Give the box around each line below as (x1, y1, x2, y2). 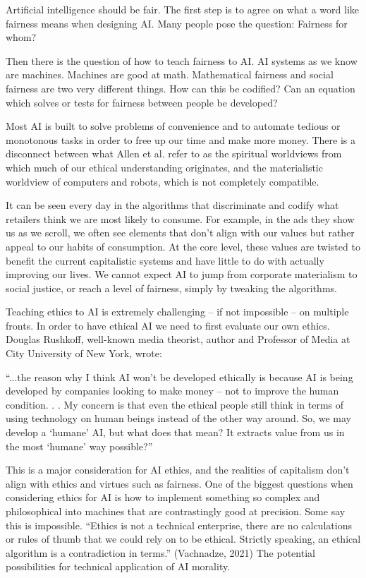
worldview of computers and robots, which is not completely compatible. (6, 174, 319, 188)
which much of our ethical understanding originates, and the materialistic (6, 159, 323, 174)
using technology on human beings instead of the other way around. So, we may (6, 411, 351, 426)
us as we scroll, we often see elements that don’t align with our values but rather (6, 225, 355, 240)
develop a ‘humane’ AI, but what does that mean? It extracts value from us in (6, 425, 345, 440)
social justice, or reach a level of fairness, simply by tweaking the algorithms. (6, 280, 337, 295)
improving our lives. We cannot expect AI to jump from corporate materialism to (6, 267, 358, 282)
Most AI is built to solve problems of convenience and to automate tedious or (6, 119, 341, 133)
